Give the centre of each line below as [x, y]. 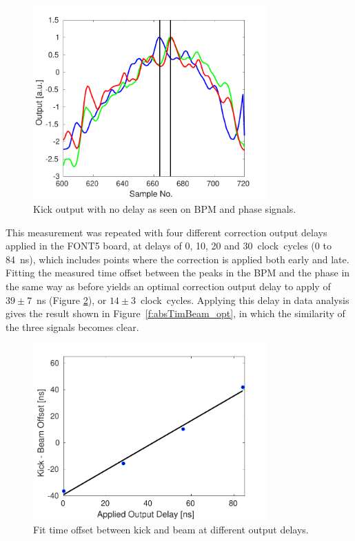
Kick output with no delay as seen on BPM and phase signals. [165, 209]
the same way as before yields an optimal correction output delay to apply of [168, 286]
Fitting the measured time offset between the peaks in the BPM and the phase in [178, 273]
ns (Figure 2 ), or [72, 300]
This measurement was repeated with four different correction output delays [166, 232]
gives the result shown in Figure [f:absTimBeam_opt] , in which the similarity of [175, 313]
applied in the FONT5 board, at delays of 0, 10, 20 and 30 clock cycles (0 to [169, 246]
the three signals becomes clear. [72, 326]
